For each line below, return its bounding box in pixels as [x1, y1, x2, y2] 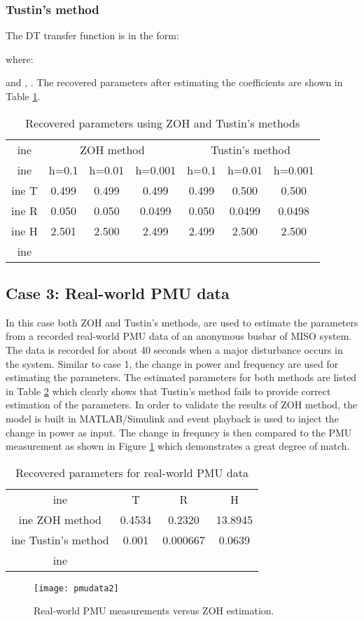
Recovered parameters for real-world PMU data [15, 464, 248, 481]
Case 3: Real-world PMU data [6, 282, 230, 303]
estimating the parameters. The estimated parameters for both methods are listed [6, 370, 357, 385]
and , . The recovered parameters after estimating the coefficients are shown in [6, 75, 343, 90]
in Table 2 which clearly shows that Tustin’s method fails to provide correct [6, 383, 331, 398]
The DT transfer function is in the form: [6, 28, 179, 43]
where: [6, 51, 34, 66]
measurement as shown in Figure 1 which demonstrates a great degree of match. [6, 439, 350, 453]
